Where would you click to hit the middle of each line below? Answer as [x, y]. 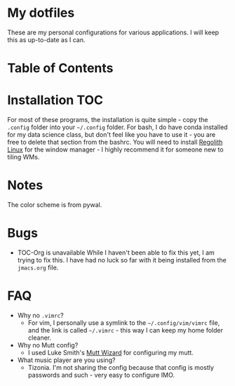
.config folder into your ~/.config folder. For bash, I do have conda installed [117, 127]
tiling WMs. [23, 157]
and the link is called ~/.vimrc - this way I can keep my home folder [125, 330]
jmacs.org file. [38, 267]
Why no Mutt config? [48, 345]
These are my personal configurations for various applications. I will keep [113, 32]
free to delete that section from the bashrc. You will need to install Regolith [115, 142]
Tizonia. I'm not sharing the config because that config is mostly [121, 367]
